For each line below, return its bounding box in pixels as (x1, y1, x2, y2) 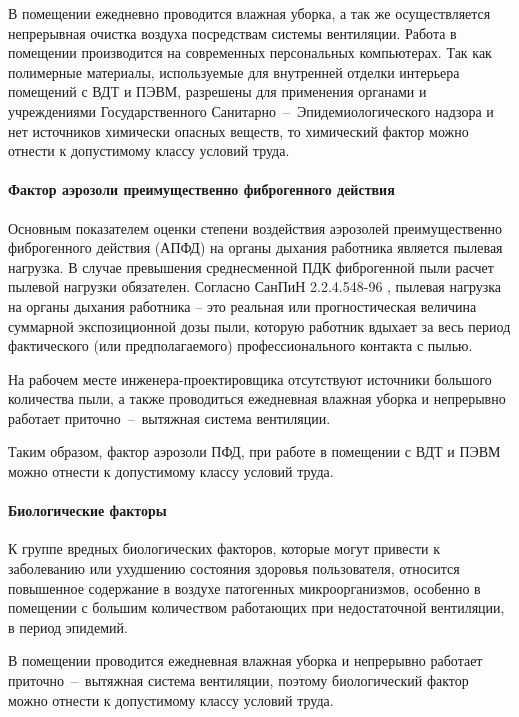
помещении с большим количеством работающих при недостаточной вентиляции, (8, 597, 505, 618)
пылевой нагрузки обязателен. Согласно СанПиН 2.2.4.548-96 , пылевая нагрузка (8, 276, 502, 297)
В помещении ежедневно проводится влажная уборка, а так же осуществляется (8, 3, 491, 23)
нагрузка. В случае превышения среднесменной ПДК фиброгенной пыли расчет (8, 256, 494, 277)
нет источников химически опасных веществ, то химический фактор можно (8, 120, 469, 141)
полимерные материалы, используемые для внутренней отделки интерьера (8, 61, 460, 82)
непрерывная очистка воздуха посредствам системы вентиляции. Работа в (8, 22, 457, 43)
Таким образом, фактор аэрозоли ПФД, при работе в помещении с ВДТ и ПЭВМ (8, 441, 501, 462)
